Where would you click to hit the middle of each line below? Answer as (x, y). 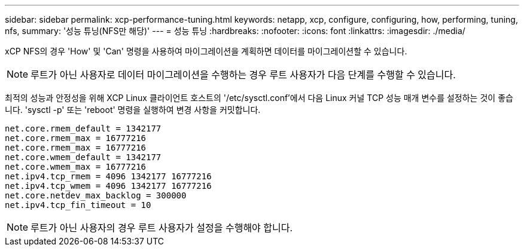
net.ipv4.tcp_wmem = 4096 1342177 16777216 (108, 186)
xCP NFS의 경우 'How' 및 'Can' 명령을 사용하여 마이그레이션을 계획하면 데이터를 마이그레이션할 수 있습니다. (206, 51)
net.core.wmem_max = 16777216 (76, 167)
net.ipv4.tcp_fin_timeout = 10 (78, 205)
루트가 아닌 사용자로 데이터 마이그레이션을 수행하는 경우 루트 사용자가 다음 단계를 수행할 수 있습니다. (243, 75)
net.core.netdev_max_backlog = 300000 (96, 195)
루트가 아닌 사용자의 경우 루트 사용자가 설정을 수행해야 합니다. (162, 228)
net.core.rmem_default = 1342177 (83, 128)
